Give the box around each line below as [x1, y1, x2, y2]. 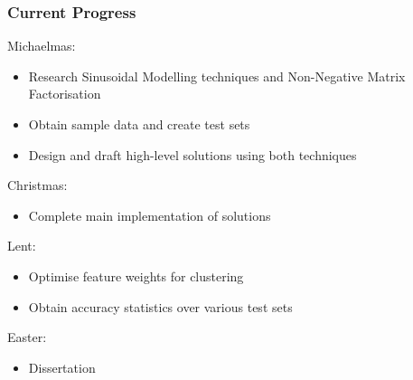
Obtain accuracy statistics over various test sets [28, 297, 293, 316]
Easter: [7, 328, 47, 347]
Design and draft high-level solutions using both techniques [28, 145, 357, 164]
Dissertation [28, 357, 96, 376]
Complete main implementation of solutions [28, 205, 271, 224]
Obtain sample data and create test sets [28, 115, 250, 133]
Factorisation [28, 84, 101, 103]
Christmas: [7, 176, 68, 195]
